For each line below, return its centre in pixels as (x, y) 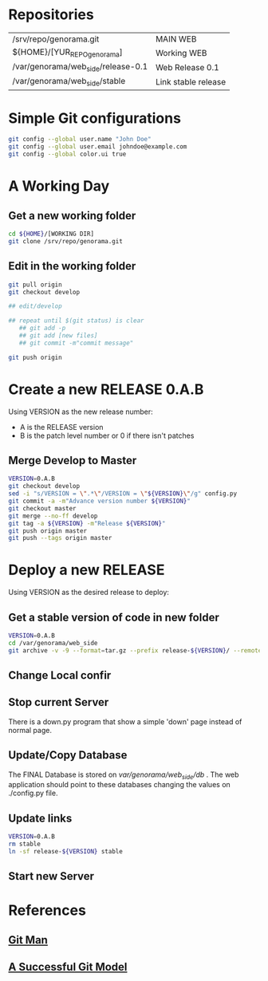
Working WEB (181, 53)
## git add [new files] (58, 336)
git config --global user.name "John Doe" (80, 140)
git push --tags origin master (60, 538)
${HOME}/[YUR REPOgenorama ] (68, 53)
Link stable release (191, 81)
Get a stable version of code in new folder (114, 617)
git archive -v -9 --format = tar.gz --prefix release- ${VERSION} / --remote (135, 650)
